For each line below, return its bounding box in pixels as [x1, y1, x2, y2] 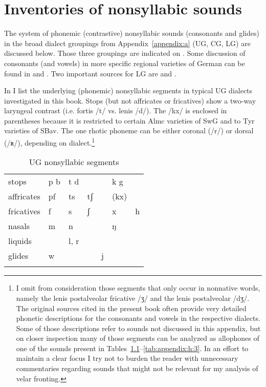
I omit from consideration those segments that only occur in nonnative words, [16, 282, 260, 293]
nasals [8, 220, 30, 232]
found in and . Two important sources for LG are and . [4, 68, 176, 78]
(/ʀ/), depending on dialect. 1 [4, 136, 95, 148]
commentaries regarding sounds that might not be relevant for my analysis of [16, 363, 258, 374]
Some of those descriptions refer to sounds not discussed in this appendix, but [16, 322, 261, 333]
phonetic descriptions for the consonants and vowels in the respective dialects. [16, 313, 260, 323]
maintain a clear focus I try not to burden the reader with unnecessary [16, 353, 238, 363]
